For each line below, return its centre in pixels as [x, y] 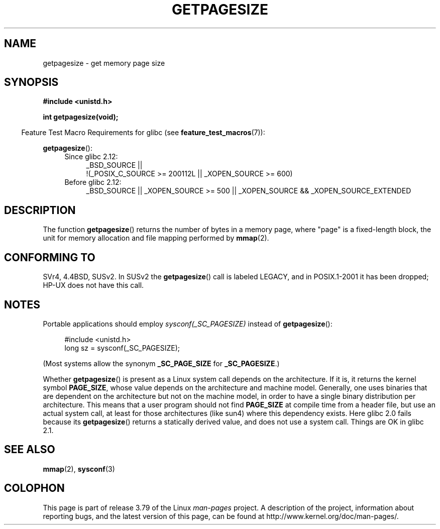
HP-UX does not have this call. [93, 285]
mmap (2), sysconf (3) [79, 469]
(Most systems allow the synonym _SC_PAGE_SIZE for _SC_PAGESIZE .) [161, 363]
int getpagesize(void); [81, 117]
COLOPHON [34, 488]
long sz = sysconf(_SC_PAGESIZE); [122, 348]
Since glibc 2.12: [91, 157]
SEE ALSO [30, 450]
